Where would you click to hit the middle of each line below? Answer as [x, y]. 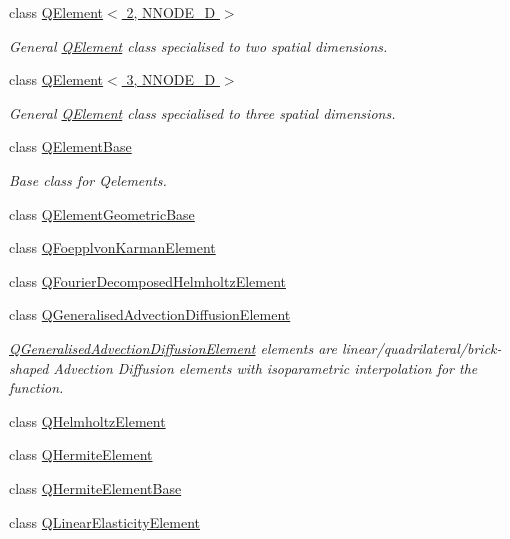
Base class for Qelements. [88, 179]
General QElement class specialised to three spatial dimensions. [202, 112]
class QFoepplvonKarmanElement [112, 247]
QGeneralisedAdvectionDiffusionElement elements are [173, 347]
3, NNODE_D [171, 79]
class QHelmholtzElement [87, 420]
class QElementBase [70, 146]
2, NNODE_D [171, 12]
